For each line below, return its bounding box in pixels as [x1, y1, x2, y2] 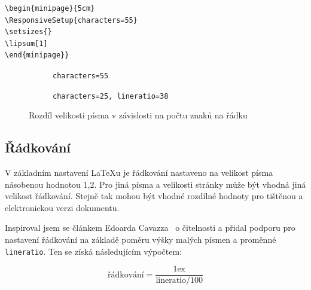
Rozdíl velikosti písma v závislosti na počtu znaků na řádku [29, 109, 248, 121]
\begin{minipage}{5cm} [5, 4, 95, 13]
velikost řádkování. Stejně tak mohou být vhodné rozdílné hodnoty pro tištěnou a [5, 190, 303, 202]
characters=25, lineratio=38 [53, 91, 169, 100]
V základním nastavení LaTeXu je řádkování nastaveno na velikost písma [5, 166, 273, 179]
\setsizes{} [5, 28, 52, 36]
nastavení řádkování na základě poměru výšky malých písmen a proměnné [5, 233, 276, 246]
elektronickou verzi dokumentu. [5, 201, 120, 213]
